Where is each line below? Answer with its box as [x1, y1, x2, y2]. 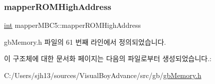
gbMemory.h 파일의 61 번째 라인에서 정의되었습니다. [4, 36, 166, 47]
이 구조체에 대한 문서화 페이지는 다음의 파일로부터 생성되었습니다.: [4, 53, 211, 64]
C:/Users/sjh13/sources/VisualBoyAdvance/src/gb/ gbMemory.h [4, 70, 201, 80]
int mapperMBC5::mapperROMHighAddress [4, 20, 141, 30]
